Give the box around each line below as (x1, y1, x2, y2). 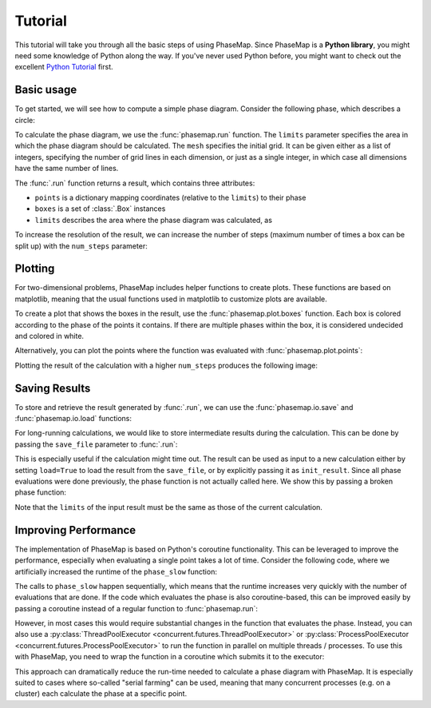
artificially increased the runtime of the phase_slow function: (14, 567, 217, 576)
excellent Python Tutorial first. (14, 62, 113, 72)
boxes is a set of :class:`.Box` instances (34, 204, 166, 213)
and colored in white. (14, 332, 84, 340)
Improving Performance (14, 523, 136, 537)
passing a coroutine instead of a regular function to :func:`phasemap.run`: (14, 603, 259, 613)
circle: (14, 115, 36, 125)
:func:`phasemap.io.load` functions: (14, 414, 132, 424)
